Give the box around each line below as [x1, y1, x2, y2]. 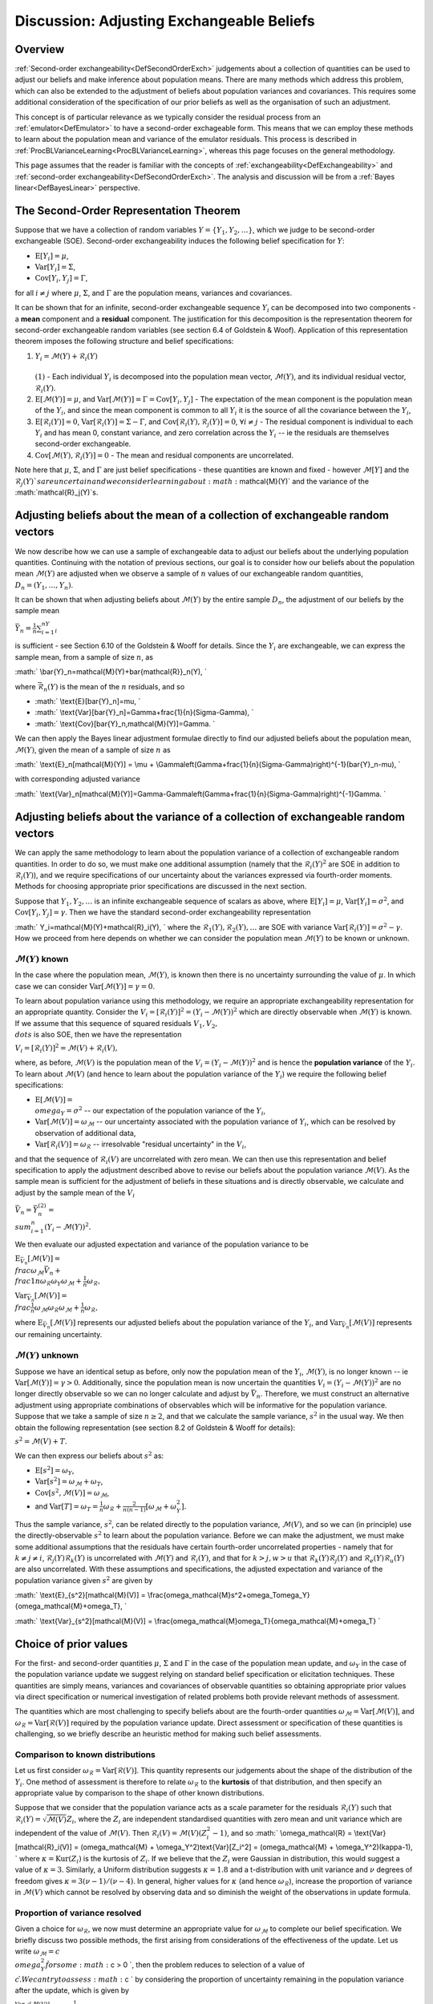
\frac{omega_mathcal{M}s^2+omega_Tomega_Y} [147, 1590, 310, 1600]
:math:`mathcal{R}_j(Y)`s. [14, 487, 99, 497]
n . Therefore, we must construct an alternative [256, 1389, 410, 1400]
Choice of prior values [14, 1637, 128, 1650]
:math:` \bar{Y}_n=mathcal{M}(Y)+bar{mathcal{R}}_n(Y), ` [14, 667, 208, 677]
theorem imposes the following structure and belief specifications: [14, 337, 234, 346]
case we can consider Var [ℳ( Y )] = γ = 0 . [14, 981, 156, 991]
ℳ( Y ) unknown [14, 1350, 79, 1361]
